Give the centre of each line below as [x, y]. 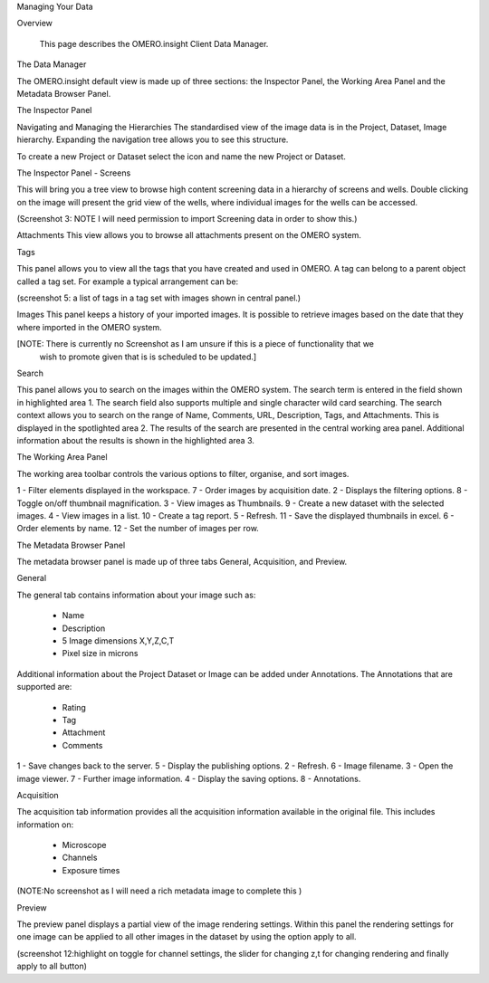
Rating [74, 707]
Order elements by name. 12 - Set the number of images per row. [138, 529]
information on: [45, 825]
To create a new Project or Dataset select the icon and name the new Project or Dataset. [181, 156]
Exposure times [91, 870]
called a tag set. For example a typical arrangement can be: [128, 282]
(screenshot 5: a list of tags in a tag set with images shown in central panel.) [159, 298]
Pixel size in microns [100, 654]
